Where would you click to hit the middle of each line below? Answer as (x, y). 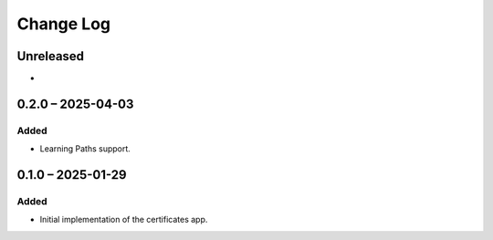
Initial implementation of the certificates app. (124, 220)
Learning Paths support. (85, 149)
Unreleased (51, 56)
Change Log (64, 24)
